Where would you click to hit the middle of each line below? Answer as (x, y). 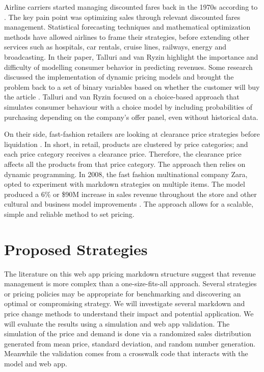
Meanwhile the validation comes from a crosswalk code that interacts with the (126, 353)
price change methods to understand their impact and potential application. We (129, 313)
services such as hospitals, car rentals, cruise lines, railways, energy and (115, 47)
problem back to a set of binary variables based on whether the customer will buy (132, 86)
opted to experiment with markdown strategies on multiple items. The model (125, 184)
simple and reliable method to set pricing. (69, 214)
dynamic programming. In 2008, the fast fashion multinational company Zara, (126, 174)
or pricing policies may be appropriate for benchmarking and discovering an (123, 293)
